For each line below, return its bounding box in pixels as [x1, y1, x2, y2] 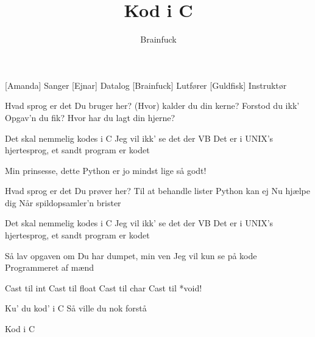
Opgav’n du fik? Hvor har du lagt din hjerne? [5, 111, 175, 123]
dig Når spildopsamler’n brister [5, 196, 121, 209]
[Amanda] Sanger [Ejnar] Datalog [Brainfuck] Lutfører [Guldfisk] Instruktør [5, 78, 287, 91]
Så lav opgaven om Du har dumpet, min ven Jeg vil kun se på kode [5, 249, 257, 262]
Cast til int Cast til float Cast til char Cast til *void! [5, 281, 202, 294]
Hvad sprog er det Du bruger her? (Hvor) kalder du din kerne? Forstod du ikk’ [5, 99, 300, 112]
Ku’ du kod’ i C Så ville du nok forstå [5, 302, 147, 314]
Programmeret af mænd [5, 261, 94, 274]
